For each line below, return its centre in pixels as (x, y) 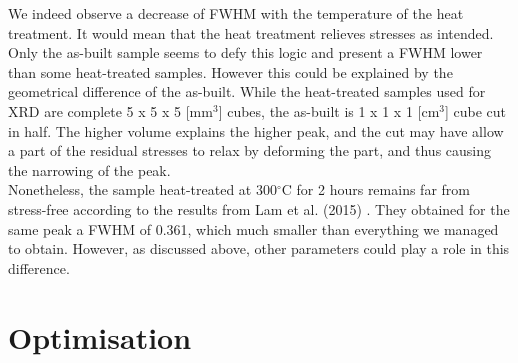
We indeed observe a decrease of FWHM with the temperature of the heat (236, 13)
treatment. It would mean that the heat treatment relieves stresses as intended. (251, 32)
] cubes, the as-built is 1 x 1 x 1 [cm (329, 110)
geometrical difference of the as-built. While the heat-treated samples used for (247, 91)
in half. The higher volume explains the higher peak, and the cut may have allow (256, 130)
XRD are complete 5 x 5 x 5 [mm (110, 110)
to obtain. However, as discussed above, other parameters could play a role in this (259, 248)
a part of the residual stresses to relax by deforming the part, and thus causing (249, 150)
